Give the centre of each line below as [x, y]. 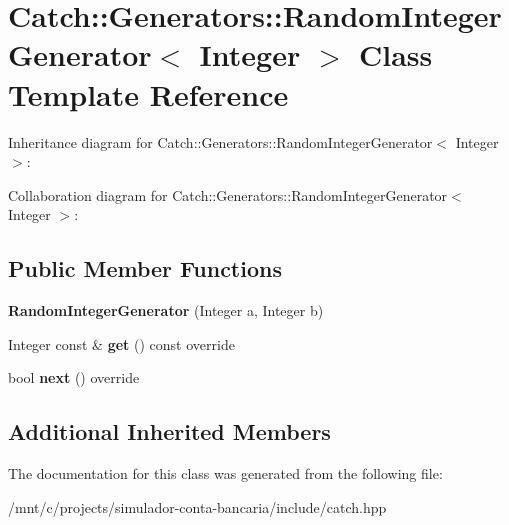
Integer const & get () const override [121, 343]
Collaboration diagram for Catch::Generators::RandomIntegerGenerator [228, 194]
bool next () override [74, 377]
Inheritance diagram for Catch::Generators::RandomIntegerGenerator [220, 141]
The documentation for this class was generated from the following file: [225, 473]
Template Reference [148, 93]
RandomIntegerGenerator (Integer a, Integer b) [166, 310]
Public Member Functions [145, 268]
